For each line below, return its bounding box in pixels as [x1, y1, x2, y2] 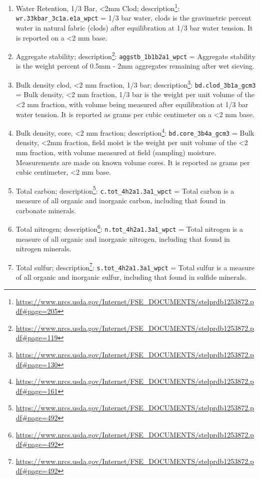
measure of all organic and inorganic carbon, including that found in [15, 195, 225, 206]
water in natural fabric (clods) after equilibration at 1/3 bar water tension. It [15, 22, 253, 33]
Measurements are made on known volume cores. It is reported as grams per [15, 157, 250, 167]
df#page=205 [15, 306, 58, 316]
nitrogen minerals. [15, 243, 71, 254]
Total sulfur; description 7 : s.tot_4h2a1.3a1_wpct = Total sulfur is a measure [15, 260, 254, 272]
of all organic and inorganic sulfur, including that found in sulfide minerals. [15, 272, 247, 282]
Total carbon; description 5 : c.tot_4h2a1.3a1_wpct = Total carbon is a [15, 184, 234, 196]
